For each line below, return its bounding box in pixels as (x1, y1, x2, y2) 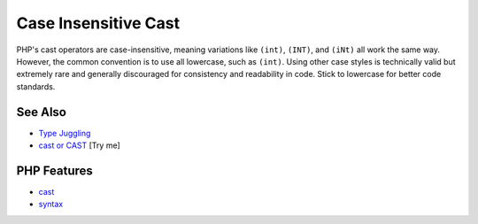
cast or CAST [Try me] (38, 140, 121, 151)
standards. (16, 81, 56, 92)
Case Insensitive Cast (16, 13, 181, 33)
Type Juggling (38, 127, 91, 138)
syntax (38, 199, 64, 210)
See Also (16, 104, 66, 120)
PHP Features (16, 163, 93, 178)
